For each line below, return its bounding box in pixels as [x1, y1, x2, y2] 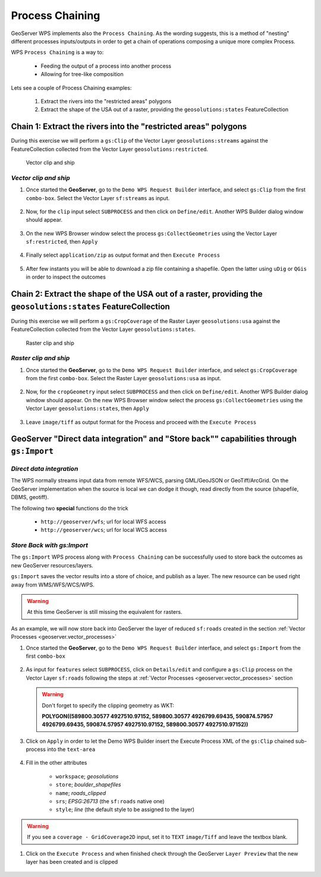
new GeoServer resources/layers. [11, 561, 93, 569]
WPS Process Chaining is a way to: [11, 49, 104, 56]
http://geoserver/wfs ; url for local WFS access [40, 518, 166, 525]
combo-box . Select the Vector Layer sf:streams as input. [26, 194, 170, 201]
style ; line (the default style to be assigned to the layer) [55, 806, 195, 813]
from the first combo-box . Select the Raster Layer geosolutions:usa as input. [26, 375, 222, 382]
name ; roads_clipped [55, 789, 106, 796]
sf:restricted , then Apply [26, 238, 98, 245]
